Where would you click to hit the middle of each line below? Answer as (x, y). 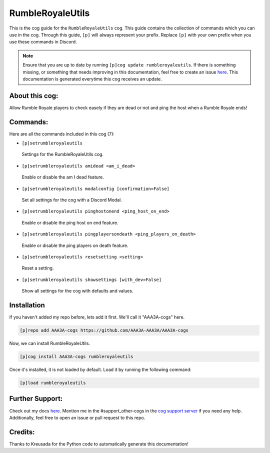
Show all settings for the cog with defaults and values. (77, 291)
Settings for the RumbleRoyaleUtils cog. (63, 154)
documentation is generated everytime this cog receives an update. (92, 79)
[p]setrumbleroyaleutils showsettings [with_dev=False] (92, 279)
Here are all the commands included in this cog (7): (62, 134)
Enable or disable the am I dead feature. (63, 177)
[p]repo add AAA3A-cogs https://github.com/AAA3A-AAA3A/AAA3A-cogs (104, 330)
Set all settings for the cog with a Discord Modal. (72, 200)
